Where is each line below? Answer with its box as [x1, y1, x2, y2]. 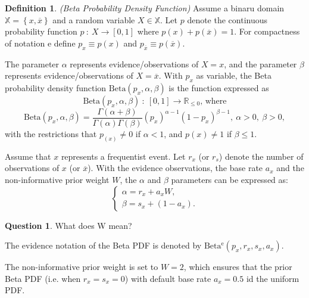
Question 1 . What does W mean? [5, 219, 132, 231]
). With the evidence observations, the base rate [88, 162, 263, 174]
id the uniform [246, 272, 299, 284]
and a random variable [52, 13, 135, 26]
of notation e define [5, 36, 76, 49]
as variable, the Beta [196, 69, 271, 82]
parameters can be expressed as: [171, 173, 288, 186]
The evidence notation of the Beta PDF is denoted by [5, 239, 202, 252]
